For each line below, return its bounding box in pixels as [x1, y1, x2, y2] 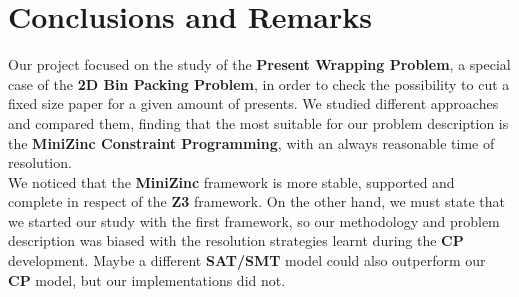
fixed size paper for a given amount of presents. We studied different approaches [8, 93, 499, 114]
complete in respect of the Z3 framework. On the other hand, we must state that [8, 191, 505, 212]
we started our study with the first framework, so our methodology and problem [8, 210, 500, 231]
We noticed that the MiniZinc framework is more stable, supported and [8, 171, 455, 192]
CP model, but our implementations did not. [8, 269, 286, 290]
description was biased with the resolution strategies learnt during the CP [8, 230, 464, 251]
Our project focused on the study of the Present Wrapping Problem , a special [8, 54, 511, 75]
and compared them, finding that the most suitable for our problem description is [8, 112, 509, 133]
